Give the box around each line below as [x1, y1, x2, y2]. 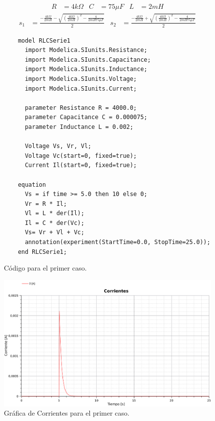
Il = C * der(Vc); [24, 219, 85, 226]
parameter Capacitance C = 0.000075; [24, 114, 148, 121]
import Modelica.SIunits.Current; [24, 85, 137, 92]
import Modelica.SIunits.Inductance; [24, 66, 148, 73]
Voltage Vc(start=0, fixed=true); [24, 152, 137, 159]
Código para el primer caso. [4, 263, 87, 273]
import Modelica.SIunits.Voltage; [24, 75, 137, 82]
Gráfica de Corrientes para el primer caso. [4, 408, 129, 418]
